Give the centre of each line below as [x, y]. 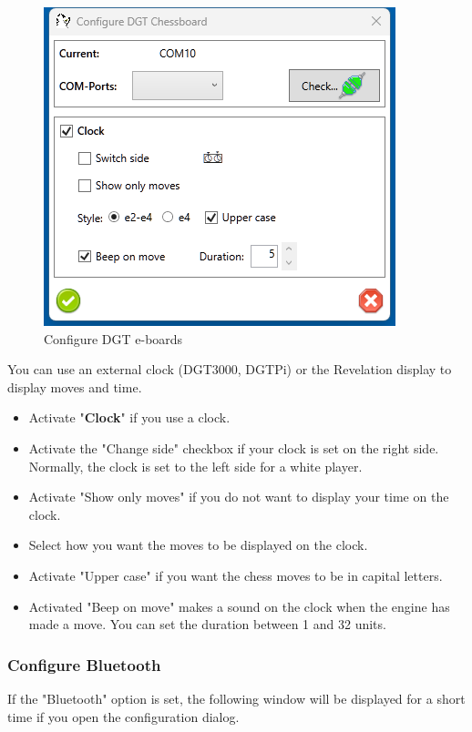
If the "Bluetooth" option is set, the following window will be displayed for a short [236, 698]
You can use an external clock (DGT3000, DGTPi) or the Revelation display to [230, 369]
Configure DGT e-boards [113, 338]
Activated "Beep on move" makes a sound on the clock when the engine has [239, 606]
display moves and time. [75, 386]
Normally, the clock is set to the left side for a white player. [195, 466]
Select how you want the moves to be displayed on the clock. [198, 545]
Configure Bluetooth [84, 664]
